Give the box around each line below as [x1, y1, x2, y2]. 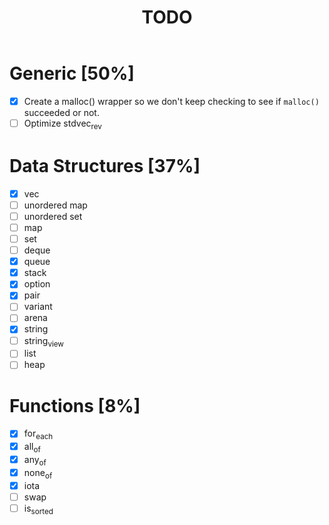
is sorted [23, 502, 54, 516]
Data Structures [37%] [9, 154, 201, 177]
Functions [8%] [9, 394, 141, 417]
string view [23, 334, 64, 349]
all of [23, 441, 41, 455]
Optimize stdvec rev [23, 117, 102, 131]
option [23, 278, 51, 290]
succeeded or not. [23, 107, 100, 118]
